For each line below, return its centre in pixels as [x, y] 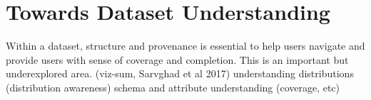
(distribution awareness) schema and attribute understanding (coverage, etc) [173, 87]
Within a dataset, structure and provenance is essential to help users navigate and [185, 46]
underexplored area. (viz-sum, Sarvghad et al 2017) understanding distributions [180, 73]
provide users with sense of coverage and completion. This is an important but [177, 59]
